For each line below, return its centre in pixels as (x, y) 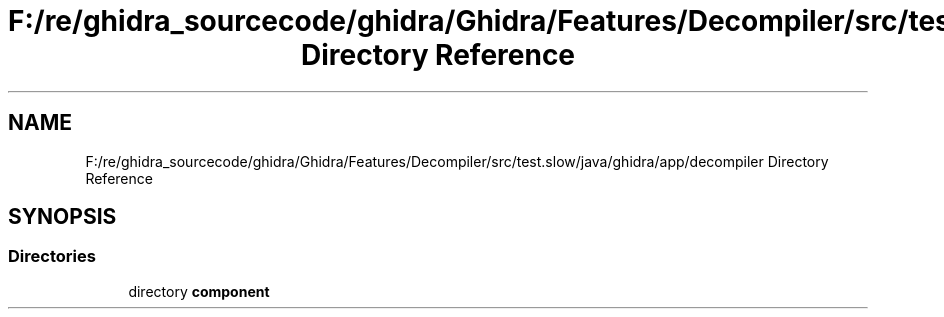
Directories (52, 256)
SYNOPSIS (62, 217)
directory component (199, 291)
